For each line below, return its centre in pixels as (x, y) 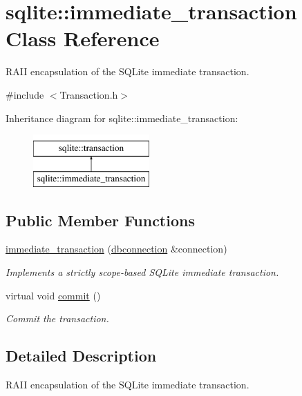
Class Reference (83, 38)
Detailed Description (81, 356)
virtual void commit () (53, 295)
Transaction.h (89, 94)
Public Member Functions (100, 220)
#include (25, 94)
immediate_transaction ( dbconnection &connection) (116, 249)
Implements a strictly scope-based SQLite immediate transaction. (142, 272)
